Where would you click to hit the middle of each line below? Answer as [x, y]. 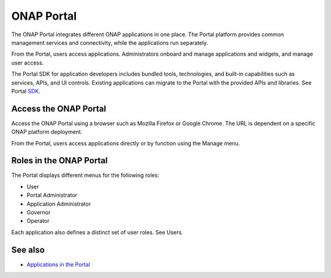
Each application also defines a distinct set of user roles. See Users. [97, 232]
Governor [39, 212]
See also [28, 249]
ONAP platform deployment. [47, 132]
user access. [28, 63]
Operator [38, 221]
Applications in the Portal [58, 264]
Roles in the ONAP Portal [59, 160]
